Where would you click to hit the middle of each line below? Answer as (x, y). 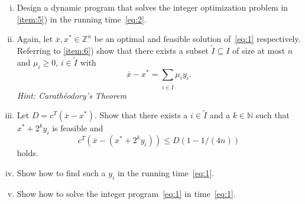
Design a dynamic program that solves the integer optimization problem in (152, 7)
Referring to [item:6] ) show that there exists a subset (113, 50)
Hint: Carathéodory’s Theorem (72, 95)
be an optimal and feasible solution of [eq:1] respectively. (197, 39)
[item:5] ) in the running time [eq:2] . (82, 19)
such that (273, 115)
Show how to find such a (61, 172)
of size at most (259, 50)
